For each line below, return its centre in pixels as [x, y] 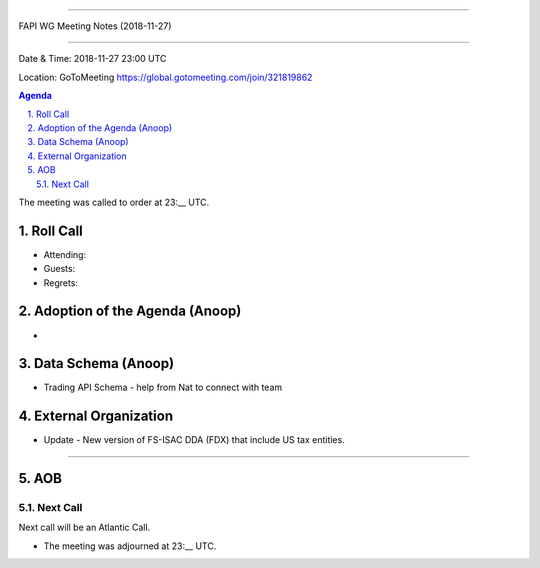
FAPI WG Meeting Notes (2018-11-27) [95, 26]
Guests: [59, 269]
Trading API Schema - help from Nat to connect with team [163, 387]
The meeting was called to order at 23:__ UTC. [114, 202]
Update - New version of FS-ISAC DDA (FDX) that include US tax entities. [194, 440]
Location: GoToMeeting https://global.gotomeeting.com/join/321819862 [165, 77]
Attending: [65, 254]
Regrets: [61, 282]
